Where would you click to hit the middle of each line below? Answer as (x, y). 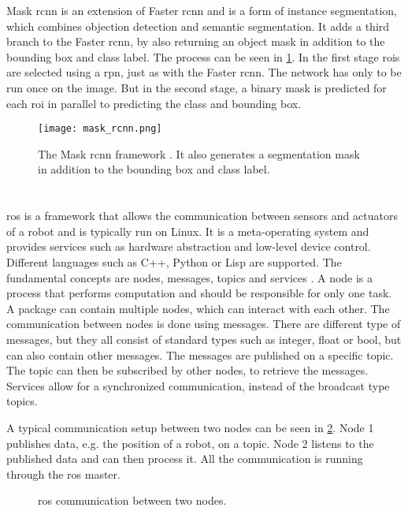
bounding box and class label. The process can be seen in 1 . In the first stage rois (203, 56)
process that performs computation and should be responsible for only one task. (199, 293)
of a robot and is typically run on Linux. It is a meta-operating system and (188, 231)
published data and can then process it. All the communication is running (185, 459)
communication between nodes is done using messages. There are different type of (204, 324)
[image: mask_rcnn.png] (100, 129)
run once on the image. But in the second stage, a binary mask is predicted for (197, 87)
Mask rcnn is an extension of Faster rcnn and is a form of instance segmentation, (202, 10)
